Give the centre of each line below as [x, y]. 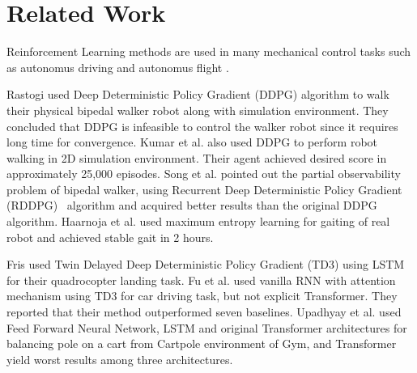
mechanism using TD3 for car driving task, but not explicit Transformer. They [202, 296]
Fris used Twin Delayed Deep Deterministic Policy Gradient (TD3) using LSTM [206, 264]
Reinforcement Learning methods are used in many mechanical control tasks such [209, 51]
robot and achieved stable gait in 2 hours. [110, 237]
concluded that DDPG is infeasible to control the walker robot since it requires [202, 126]
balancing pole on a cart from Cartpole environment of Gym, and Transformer [202, 343]
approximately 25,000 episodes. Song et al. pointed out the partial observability [204, 174]
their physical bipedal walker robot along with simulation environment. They [198, 110]
